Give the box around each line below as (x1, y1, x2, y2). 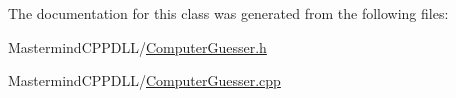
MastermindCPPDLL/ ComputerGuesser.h (8, 36, 267, 57)
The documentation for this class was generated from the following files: (8, 3, 449, 23)
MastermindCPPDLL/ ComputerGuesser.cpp (8, 70, 281, 91)
